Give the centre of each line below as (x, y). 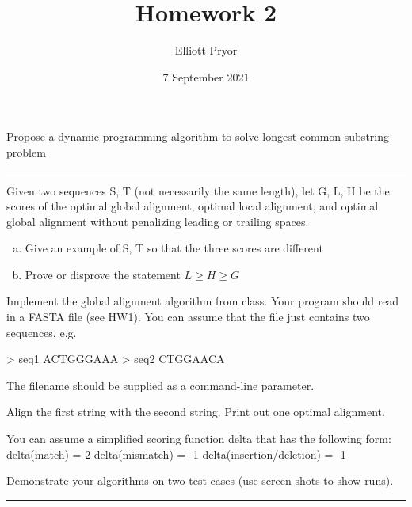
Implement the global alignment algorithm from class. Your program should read (203, 301)
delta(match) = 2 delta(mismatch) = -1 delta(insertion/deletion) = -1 (176, 454)
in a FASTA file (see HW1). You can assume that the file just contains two (188, 317)
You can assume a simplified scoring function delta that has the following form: (199, 439)
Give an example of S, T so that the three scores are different (174, 248)
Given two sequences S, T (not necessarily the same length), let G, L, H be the (198, 190)
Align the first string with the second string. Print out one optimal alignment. (196, 412)
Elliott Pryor (206, 50)
